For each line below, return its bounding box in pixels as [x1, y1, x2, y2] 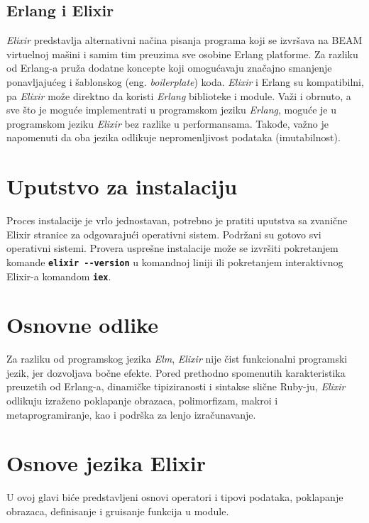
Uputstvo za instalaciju [6, 172, 238, 201]
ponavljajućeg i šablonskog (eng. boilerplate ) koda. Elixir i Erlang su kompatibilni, [6, 74, 364, 89]
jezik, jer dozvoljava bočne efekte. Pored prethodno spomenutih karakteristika [6, 365, 346, 380]
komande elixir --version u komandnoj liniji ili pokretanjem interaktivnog [6, 254, 343, 269]
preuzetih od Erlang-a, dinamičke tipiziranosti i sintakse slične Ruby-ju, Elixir [6, 379, 346, 394]
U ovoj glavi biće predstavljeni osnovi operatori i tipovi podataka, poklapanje [6, 490, 343, 505]
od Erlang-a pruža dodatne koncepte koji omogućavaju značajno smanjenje [6, 60, 332, 75]
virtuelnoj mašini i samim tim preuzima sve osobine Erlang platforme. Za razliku [6, 46, 358, 61]
